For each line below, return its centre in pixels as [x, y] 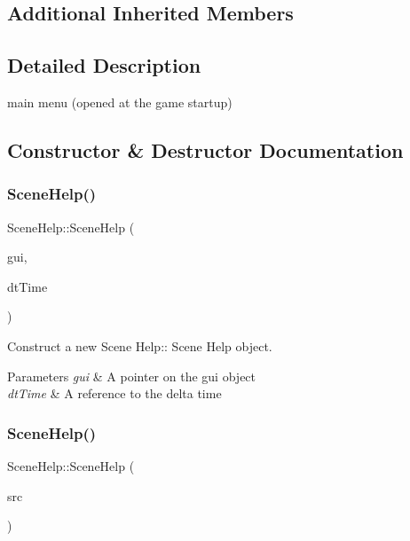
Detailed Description [104, 65]
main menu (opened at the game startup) [120, 102]
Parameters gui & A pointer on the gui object [132, 376]
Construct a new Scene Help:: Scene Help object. [140, 345]
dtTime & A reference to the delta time [114, 393]
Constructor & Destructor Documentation [205, 149]
